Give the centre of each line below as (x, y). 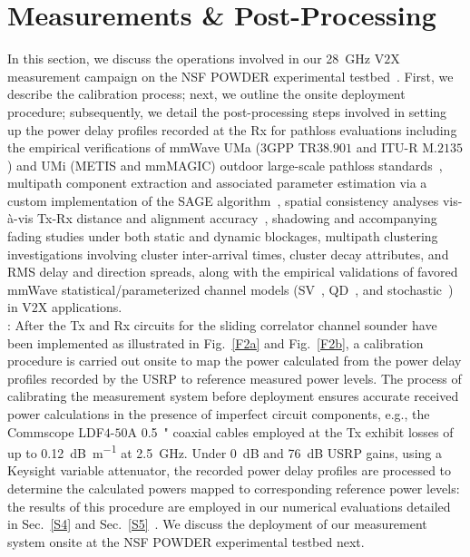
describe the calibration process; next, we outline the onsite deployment (206, 94)
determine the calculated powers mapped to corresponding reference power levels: (234, 489)
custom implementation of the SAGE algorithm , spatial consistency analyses (223, 200)
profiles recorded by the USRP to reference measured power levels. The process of (235, 378)
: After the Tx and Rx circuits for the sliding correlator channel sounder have (222, 325)
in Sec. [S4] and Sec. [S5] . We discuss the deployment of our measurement (217, 524)
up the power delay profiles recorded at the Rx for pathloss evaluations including (232, 129)
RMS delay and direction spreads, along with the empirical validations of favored (233, 272)
